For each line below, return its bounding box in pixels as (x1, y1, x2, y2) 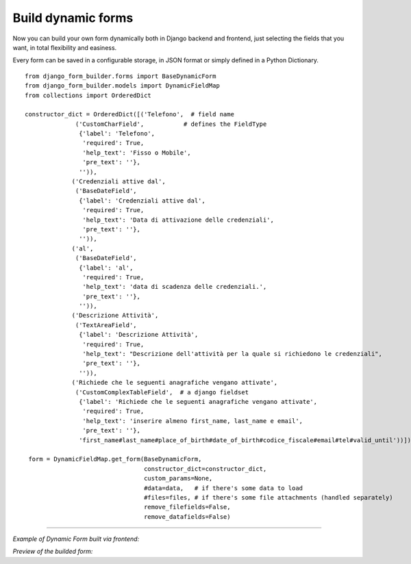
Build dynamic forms (12, 10, 134, 25)
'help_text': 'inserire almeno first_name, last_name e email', (82, 417, 303, 424)
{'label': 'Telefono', (79, 130, 155, 138)
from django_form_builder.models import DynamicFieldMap (25, 82, 221, 90)
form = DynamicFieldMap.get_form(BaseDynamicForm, (28, 455, 202, 463)
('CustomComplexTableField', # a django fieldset (75, 388, 249, 396)
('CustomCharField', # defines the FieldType (75, 120, 267, 128)
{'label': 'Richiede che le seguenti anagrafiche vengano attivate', (79, 398, 318, 405)
